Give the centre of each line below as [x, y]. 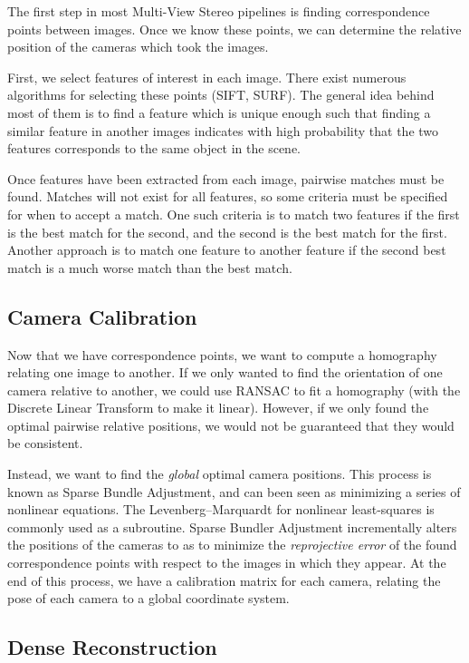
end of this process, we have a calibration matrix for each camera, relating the [224, 580]
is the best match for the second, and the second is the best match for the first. [227, 232]
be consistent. [45, 443]
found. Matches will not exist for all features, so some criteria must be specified [228, 196]
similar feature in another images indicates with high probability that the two [223, 130]
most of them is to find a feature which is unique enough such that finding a [219, 112]
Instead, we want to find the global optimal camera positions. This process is [220, 474]
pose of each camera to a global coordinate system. [148, 598]
